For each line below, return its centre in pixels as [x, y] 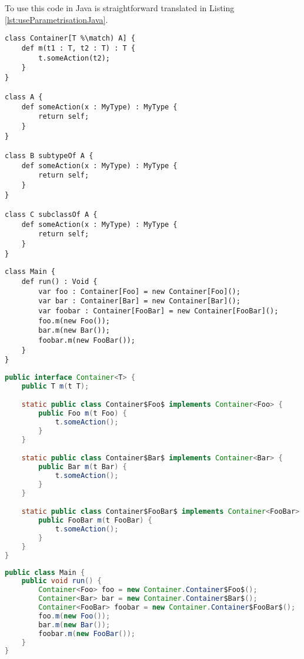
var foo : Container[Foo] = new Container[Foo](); [139, 291]
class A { [24, 97]
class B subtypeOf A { [49, 156]
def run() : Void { [59, 281]
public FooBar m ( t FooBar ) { [95, 521]
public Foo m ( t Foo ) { [83, 414]
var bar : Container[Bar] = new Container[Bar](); [139, 301]
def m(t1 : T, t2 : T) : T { [78, 48]
